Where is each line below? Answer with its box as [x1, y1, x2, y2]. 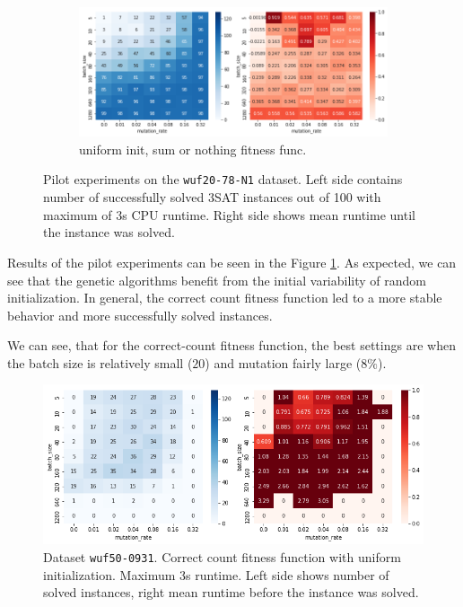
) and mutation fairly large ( [205, 353, 362, 372]
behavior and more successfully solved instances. [7, 305, 273, 324]
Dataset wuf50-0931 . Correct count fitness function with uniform [43, 547, 401, 566]
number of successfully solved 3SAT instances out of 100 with [43, 188, 381, 207]
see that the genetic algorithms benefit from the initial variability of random [7, 270, 426, 289]
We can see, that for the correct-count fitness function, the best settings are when [7, 336, 456, 355]
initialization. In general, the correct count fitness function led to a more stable [7, 288, 442, 307]
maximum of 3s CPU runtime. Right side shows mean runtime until [43, 205, 415, 224]
